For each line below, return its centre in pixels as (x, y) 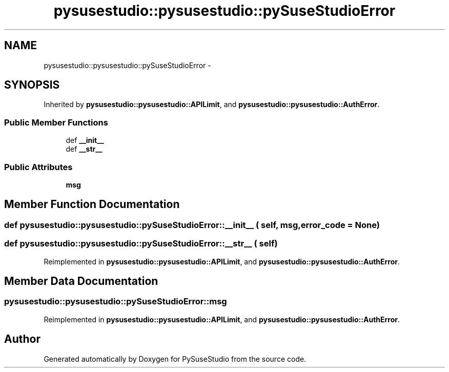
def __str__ (84, 149)
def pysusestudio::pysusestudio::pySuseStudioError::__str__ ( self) (141, 244)
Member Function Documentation (92, 204)
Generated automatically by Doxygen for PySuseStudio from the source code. (175, 359)
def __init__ (85, 140)
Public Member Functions (56, 122)
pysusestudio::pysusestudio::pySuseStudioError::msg (116, 302)
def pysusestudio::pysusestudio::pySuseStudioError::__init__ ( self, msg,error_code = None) (192, 225)
